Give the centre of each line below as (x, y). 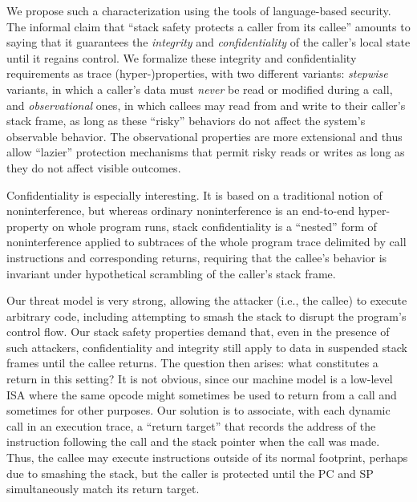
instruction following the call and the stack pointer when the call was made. (193, 441)
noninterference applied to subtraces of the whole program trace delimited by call (206, 242)
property (28, 226)
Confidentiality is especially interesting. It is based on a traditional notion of (194, 194)
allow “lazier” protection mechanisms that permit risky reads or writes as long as (206, 152)
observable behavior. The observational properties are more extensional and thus (204, 136)
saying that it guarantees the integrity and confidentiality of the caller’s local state (208, 42)
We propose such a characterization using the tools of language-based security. (199, 10)
